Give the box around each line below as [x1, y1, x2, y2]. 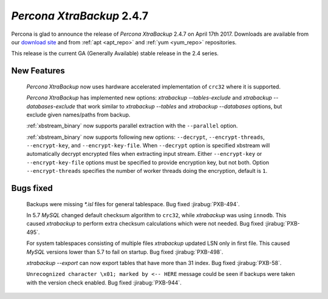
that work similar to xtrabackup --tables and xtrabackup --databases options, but [77, 102, 282, 110]
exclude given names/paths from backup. [26, 111, 131, 118]
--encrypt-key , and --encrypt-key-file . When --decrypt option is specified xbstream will [26, 142, 270, 149]
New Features [11, 66, 65, 76]
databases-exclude [26, 102, 76, 110]
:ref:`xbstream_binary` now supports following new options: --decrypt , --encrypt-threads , [26, 133, 265, 141]
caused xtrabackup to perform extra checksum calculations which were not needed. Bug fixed [26, 220, 264, 227]
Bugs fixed [11, 183, 53, 193]
